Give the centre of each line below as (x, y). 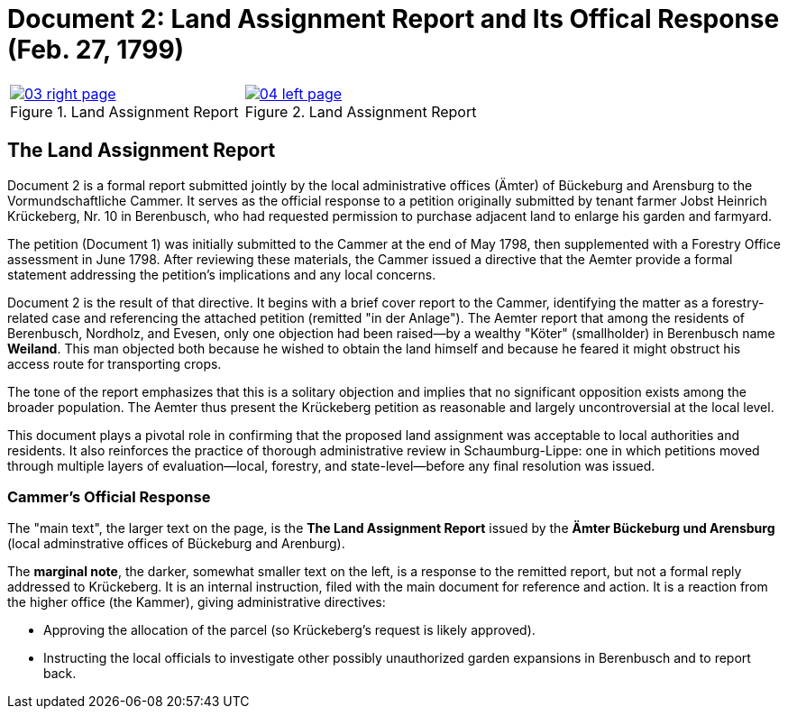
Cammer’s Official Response (109, 496)
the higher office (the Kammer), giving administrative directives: (197, 602)
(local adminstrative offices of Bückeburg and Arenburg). (176, 544)
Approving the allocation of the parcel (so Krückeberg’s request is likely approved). (289, 630)
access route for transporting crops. (115, 363)
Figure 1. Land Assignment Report (124, 111)
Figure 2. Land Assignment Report (361, 111)
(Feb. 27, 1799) (96, 50)
